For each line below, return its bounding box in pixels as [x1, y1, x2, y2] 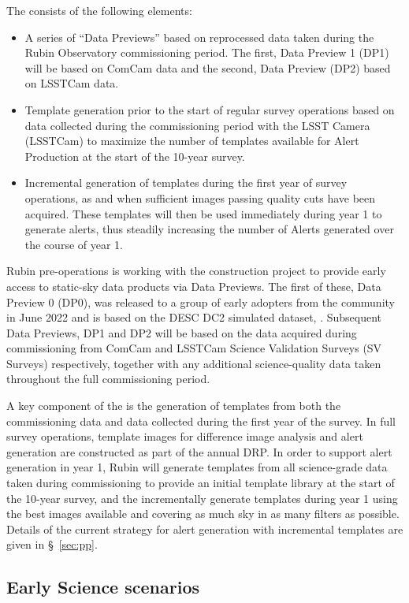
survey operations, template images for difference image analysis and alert [6, 428, 363, 445]
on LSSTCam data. [24, 75, 119, 91]
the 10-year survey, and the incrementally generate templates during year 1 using [6, 489, 398, 506]
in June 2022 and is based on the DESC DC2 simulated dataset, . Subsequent [6, 309, 382, 326]
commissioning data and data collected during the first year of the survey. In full [6, 412, 396, 429]
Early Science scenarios [6, 575, 199, 599]
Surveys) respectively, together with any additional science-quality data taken [6, 355, 381, 371]
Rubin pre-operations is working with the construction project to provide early [6, 262, 386, 279]
